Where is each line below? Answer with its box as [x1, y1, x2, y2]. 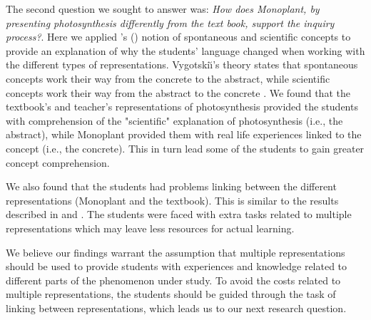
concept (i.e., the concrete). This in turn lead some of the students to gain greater [6, 140, 365, 155]
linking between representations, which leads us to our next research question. [6, 300, 347, 315]
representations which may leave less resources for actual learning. [6, 220, 295, 235]
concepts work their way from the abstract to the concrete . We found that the [6, 85, 350, 100]
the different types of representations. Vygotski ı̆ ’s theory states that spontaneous [6, 57, 358, 72]
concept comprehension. [6, 155, 110, 170]
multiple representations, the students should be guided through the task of [6, 287, 336, 301]
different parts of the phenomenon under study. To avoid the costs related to [6, 272, 341, 287]
